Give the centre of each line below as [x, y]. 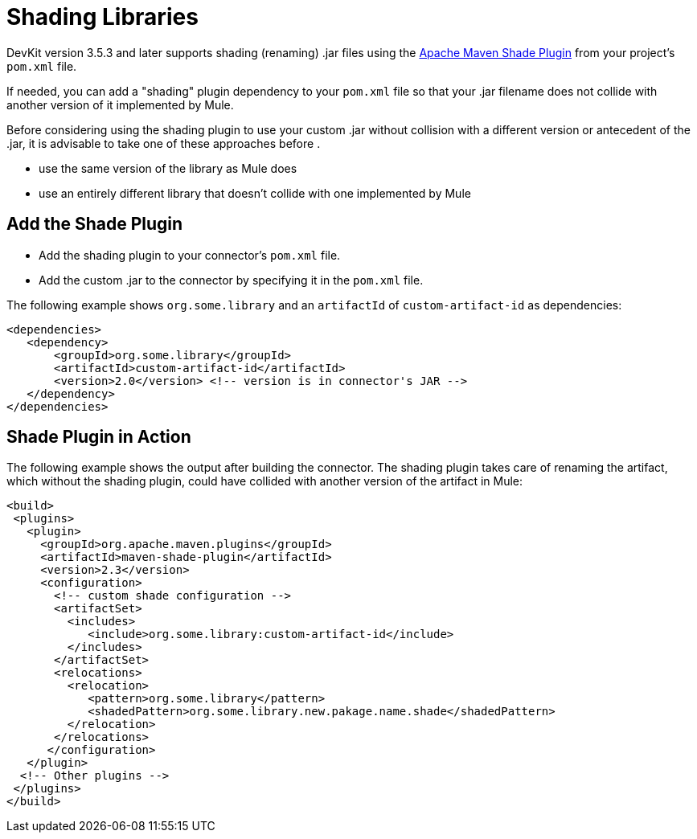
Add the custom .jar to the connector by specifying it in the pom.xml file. [231, 280]
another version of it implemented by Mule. [120, 104]
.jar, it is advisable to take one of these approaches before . [164, 143]
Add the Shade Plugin [95, 224]
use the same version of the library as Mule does [168, 168]
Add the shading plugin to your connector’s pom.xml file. [190, 255]
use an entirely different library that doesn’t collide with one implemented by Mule [255, 193]
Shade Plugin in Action [99, 437]
